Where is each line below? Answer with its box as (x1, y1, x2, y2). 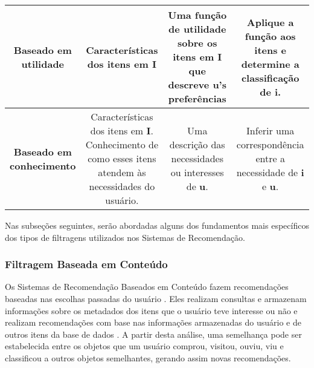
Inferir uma (246, 123, 295, 137)
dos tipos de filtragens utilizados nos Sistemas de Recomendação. (5, 231, 245, 243)
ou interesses (170, 165, 224, 179)
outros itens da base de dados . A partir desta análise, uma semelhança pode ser (5, 327, 302, 340)
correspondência (236, 137, 304, 151)
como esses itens (88, 151, 156, 165)
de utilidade (168, 22, 226, 36)
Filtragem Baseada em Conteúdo (5, 257, 168, 272)
